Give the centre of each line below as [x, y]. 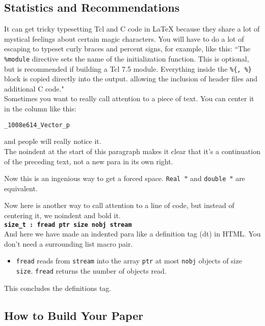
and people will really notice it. [53, 141]
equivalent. [21, 188]
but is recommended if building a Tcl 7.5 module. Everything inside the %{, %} [128, 68]
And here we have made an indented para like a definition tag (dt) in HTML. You [132, 234]
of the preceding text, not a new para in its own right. [89, 161]
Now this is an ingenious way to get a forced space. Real [92, 178]
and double [208, 178]
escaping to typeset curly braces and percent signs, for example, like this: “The [127, 49]
